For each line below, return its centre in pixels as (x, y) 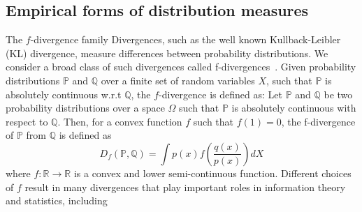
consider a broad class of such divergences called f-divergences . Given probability (181, 67)
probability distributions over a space (85, 108)
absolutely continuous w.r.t (64, 94)
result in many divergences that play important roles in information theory (185, 187)
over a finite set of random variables (178, 80)
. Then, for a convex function (120, 121)
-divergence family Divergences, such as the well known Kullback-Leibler (186, 39)
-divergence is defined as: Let (220, 94)
